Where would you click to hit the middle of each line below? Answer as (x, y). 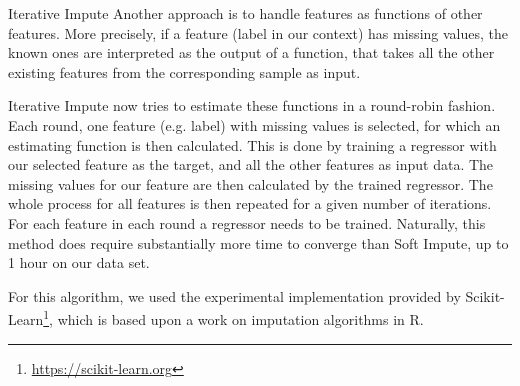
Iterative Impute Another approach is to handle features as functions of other (245, 13)
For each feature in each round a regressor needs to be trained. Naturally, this (247, 222)
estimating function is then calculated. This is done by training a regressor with (252, 144)
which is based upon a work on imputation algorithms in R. (240, 318)
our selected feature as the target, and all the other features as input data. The (251, 164)
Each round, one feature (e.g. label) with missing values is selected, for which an (254, 124)
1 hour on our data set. (79, 262)
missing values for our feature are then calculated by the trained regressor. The (250, 183)
